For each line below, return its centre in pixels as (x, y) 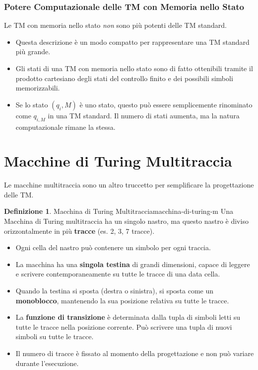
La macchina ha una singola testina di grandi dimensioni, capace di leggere (133, 264)
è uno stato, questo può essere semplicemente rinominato (166, 104)
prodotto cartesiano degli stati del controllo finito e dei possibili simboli (124, 78)
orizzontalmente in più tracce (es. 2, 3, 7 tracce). (79, 231)
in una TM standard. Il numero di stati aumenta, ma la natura (144, 115)
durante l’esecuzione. (47, 363)
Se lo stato (32, 104)
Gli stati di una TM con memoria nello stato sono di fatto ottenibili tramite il (134, 68)
